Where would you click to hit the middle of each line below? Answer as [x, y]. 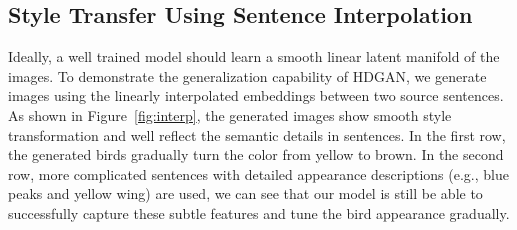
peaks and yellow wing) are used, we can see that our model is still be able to [245, 193]
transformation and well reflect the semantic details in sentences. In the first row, [257, 134]
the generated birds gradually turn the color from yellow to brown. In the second [256, 154]
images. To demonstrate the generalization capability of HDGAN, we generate [247, 75]
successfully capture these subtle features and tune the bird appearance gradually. [259, 212]
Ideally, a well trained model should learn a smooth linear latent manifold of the [254, 56]
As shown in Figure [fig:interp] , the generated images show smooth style [230, 114]
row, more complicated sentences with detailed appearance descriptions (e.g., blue [258, 173]
